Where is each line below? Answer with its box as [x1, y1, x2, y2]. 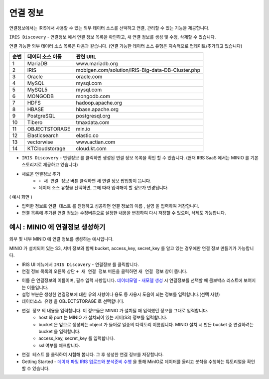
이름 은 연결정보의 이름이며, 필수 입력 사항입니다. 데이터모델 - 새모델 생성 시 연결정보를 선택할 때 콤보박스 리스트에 [21, 277, 243, 283]
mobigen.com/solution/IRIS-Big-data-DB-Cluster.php [76, 66, 200, 73]
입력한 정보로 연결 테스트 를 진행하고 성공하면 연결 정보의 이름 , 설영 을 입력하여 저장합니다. [21, 203, 200, 209]
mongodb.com [76, 93, 111, 100]
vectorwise [27, 138, 53, 145]
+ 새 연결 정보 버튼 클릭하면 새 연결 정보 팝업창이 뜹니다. [38, 177, 151, 184]
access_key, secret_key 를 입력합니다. [38, 335, 115, 341]
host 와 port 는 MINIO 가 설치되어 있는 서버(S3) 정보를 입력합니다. [38, 314, 168, 321]
